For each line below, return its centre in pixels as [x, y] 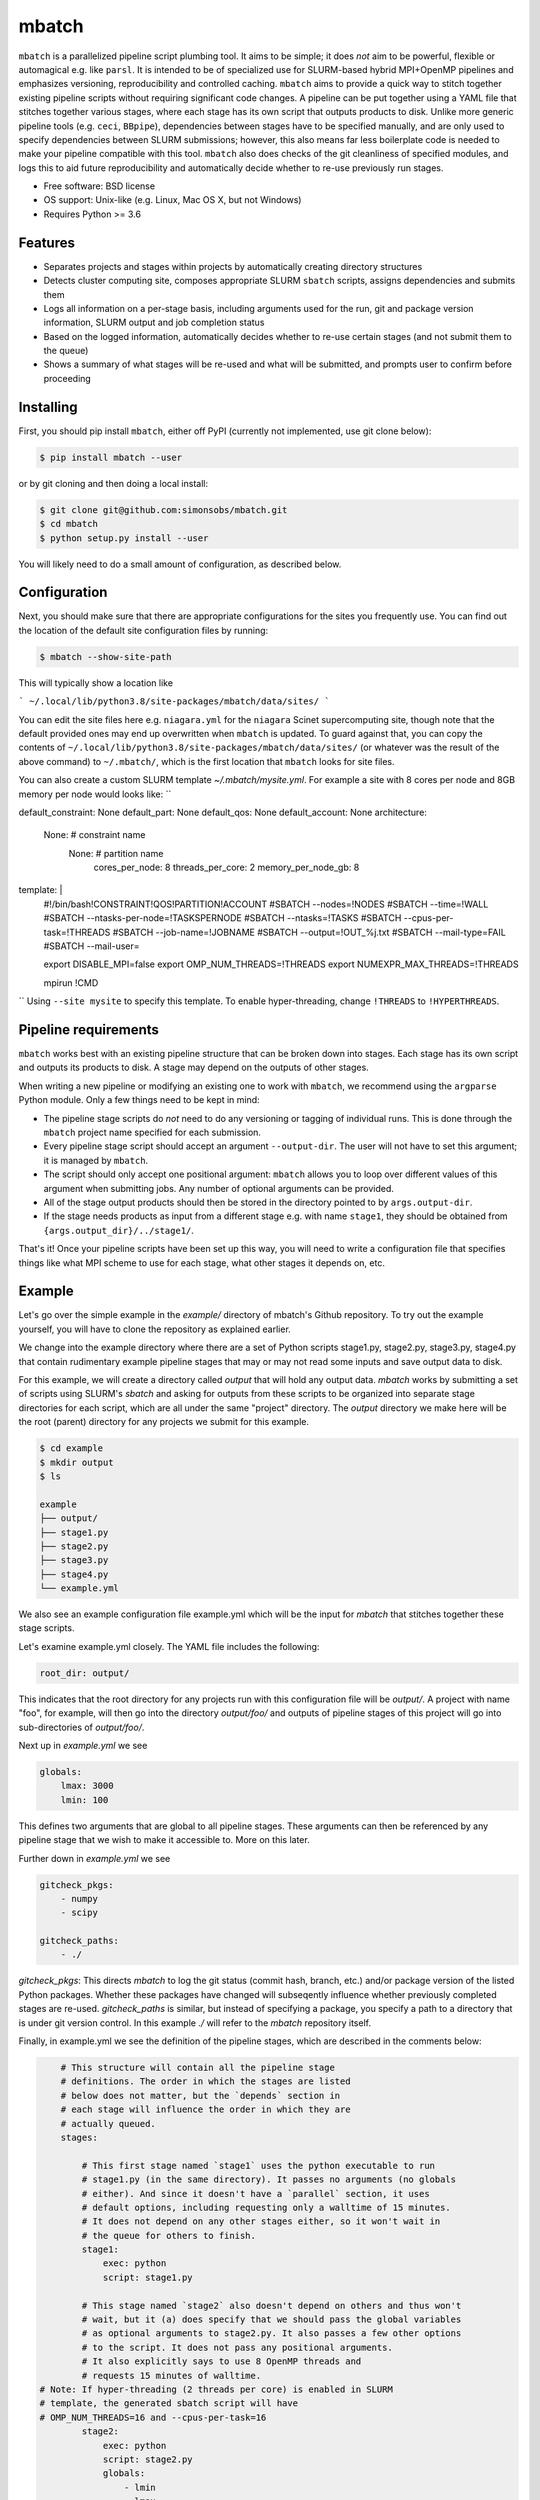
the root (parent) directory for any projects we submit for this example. [164, 1422]
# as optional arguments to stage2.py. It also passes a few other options [271, 2333]
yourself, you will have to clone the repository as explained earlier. [155, 1329]
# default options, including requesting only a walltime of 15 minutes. [266, 2207]
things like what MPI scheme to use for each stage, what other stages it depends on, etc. [201, 1262]
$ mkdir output [76, 1462]
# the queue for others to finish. [169, 2235]
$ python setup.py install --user [124, 538]
